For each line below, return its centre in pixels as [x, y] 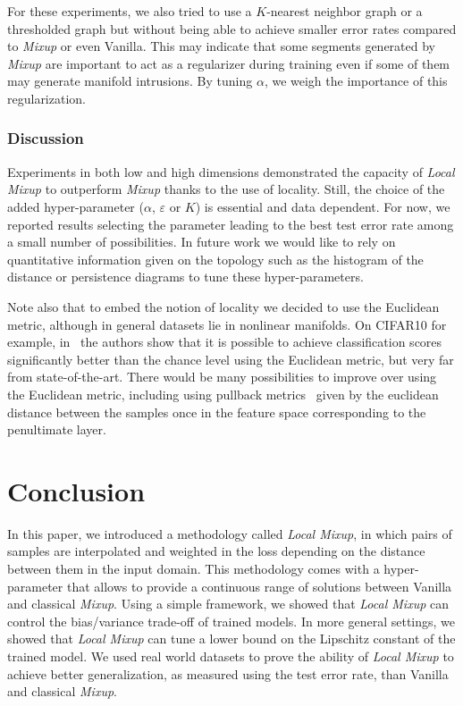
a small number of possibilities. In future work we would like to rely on [202, 242]
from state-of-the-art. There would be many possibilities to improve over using [222, 377]
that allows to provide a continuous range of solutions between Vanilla [259, 586]
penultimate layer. [57, 429]
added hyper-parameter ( [76, 206]
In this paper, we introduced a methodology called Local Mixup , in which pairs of [230, 533]
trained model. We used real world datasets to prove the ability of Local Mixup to [231, 656]
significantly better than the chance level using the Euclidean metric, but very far [231, 359]
